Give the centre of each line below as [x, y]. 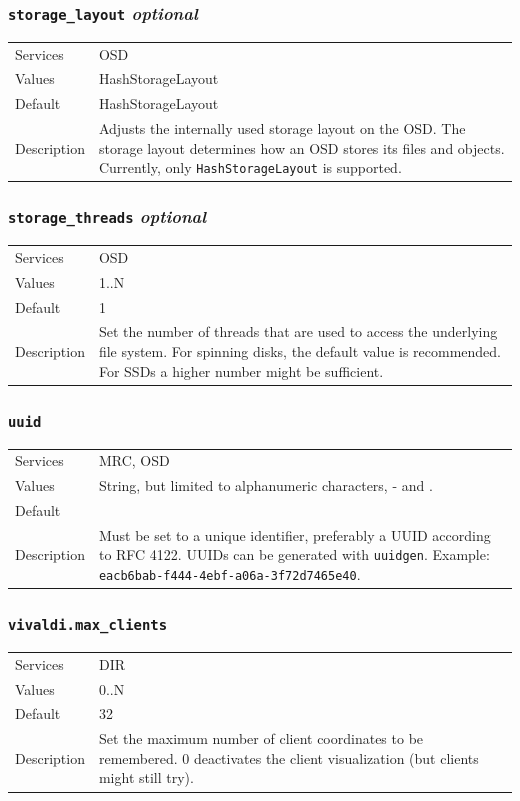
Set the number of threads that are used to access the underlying [298, 331]
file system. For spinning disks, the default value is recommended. [300, 351]
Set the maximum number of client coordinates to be [261, 738]
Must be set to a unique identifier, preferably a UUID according [294, 534]
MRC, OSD [134, 460]
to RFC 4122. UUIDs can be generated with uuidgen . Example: [294, 554]
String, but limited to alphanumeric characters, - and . [265, 485]
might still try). [146, 777]
